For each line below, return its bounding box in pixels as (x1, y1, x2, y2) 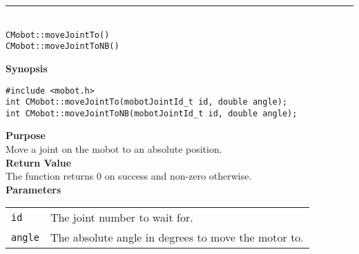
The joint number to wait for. (50, 209, 193, 226)
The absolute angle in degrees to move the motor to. (50, 229, 304, 246)
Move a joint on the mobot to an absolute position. (6, 142, 222, 156)
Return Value (6, 155, 72, 169)
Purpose (6, 128, 46, 142)
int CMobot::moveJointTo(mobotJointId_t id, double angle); (6, 97, 288, 107)
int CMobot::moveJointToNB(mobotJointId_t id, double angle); (6, 108, 298, 118)
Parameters (6, 182, 61, 196)
